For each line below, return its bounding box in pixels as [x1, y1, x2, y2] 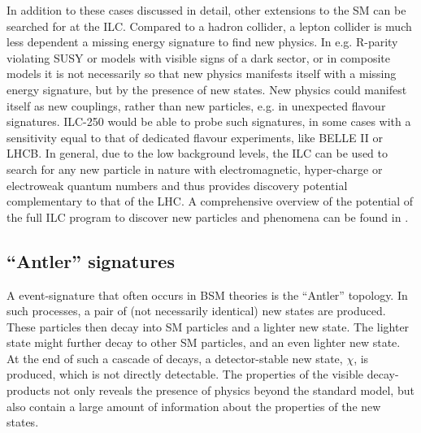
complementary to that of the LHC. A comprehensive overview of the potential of [7, 193, 414, 210]
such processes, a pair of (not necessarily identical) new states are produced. [7, 302, 386, 319]
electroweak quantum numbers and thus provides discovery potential [7, 176, 348, 193]
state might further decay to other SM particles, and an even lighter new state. [7, 334, 401, 351]
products [7, 382, 50, 399]
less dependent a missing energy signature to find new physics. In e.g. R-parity [7, 33, 398, 50]
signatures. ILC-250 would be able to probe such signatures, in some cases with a [7, 113, 411, 130]
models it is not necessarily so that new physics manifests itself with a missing [7, 65, 397, 82]
